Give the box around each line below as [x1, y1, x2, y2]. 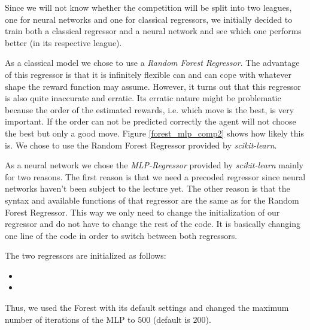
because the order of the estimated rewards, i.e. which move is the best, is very [5, 103, 294, 116]
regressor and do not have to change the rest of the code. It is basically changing [5, 217, 301, 230]
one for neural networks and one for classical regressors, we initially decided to [5, 13, 293, 25]
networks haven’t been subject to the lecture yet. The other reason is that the [5, 182, 290, 195]
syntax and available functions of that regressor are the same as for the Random [5, 193, 299, 206]
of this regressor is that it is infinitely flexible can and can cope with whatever [5, 68, 291, 80]
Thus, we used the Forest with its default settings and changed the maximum [5, 301, 289, 314]
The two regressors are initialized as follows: [5, 249, 166, 262]
